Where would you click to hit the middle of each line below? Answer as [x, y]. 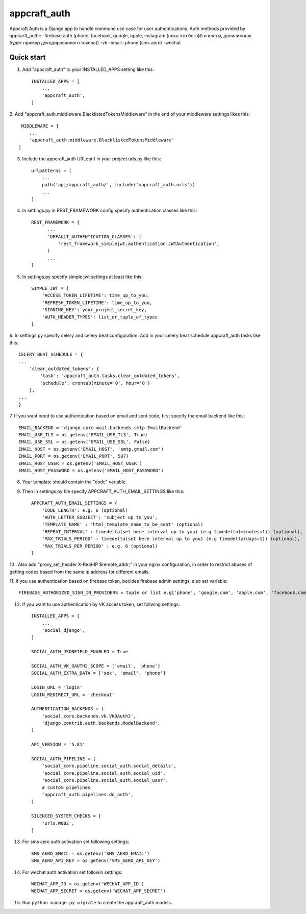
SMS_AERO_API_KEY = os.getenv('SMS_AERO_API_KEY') [96, 861]
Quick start [28, 57]
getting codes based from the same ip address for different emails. [80, 572]
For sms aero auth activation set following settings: [76, 842]
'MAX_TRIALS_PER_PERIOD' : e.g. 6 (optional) [100, 546]
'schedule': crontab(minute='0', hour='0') [95, 383]
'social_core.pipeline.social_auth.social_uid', [104, 773]
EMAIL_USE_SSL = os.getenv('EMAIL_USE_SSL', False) [84, 442]
